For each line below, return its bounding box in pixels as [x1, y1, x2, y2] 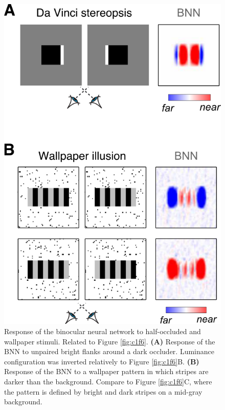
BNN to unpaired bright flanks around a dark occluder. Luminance [4, 346, 214, 357]
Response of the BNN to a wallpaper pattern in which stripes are [4, 366, 209, 377]
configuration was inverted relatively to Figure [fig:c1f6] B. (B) [4, 356, 199, 366]
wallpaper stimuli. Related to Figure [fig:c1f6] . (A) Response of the [4, 336, 215, 346]
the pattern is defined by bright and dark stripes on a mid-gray [4, 386, 202, 397]
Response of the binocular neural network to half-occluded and [4, 325, 201, 336]
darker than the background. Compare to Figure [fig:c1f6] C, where [4, 376, 212, 386]
